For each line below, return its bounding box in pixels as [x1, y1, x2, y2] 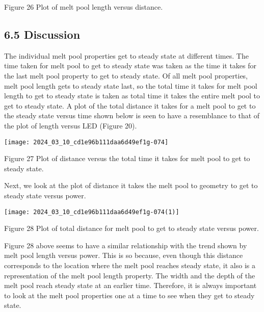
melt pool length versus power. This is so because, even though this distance [4, 250, 243, 261]
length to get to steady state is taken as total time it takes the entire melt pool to [4, 90, 260, 101]
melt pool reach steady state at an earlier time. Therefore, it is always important [4, 280, 257, 291]
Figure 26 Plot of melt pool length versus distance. [4, 2, 163, 12]
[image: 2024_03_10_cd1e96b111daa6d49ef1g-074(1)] [4, 208, 179, 216]
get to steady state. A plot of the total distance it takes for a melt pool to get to [4, 100, 256, 111]
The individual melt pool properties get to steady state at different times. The [4, 50, 249, 61]
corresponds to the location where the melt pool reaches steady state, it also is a [4, 260, 255, 271]
